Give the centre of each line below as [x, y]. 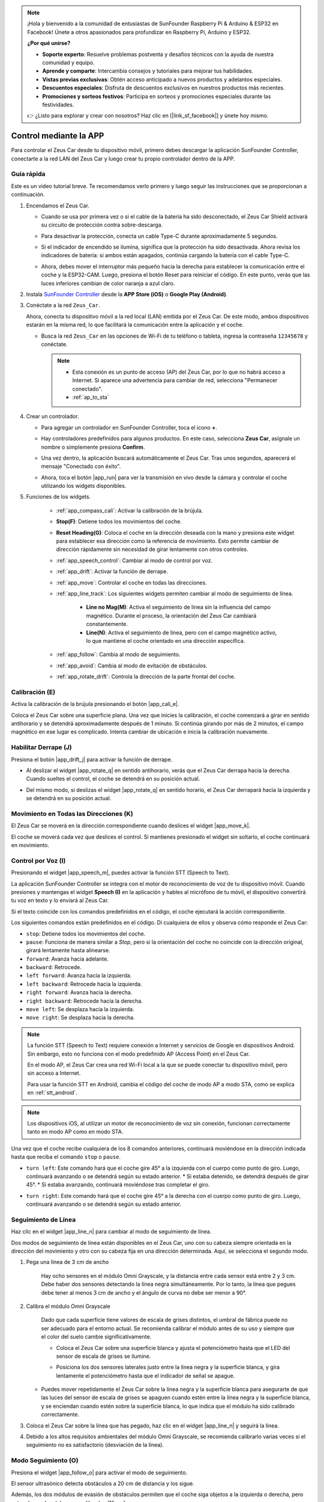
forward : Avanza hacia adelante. [67, 959]
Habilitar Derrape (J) [41, 747]
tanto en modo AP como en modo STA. [75, 1132]
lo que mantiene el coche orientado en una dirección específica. [166, 640]
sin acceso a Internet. [54, 1073]
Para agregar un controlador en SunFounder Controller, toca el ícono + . [129, 427]
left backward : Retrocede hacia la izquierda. [84, 984]
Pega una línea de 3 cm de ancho [67, 1262]
